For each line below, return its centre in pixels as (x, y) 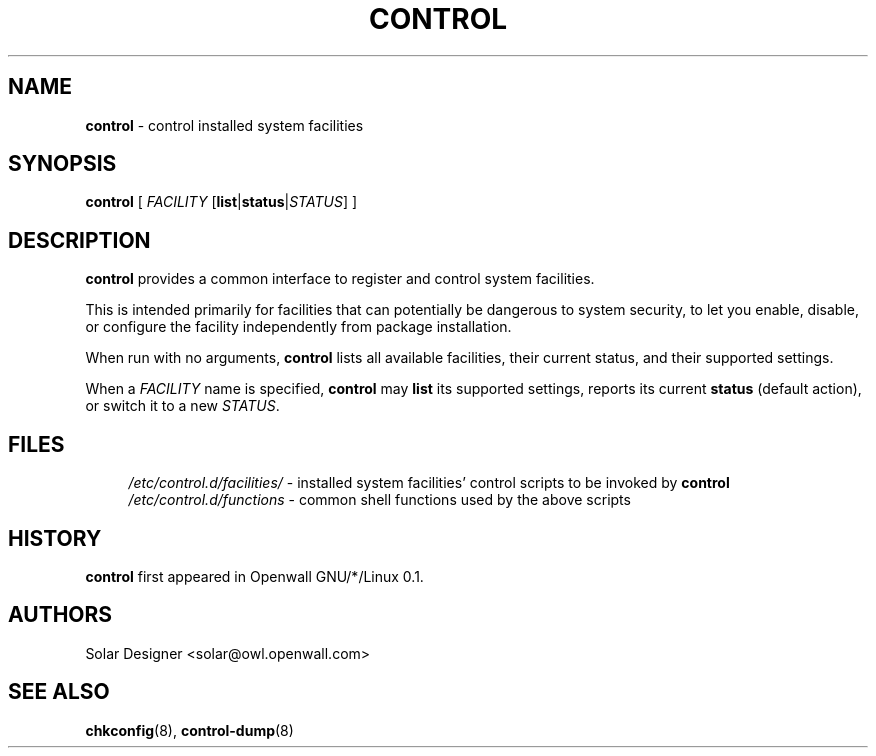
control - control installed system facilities (224, 125)
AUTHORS (60, 615)
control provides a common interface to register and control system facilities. (340, 279)
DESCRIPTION (79, 240)
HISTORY (55, 538)
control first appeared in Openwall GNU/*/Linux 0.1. (254, 576)
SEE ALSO (59, 692)
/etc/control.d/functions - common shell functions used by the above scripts (379, 500)
